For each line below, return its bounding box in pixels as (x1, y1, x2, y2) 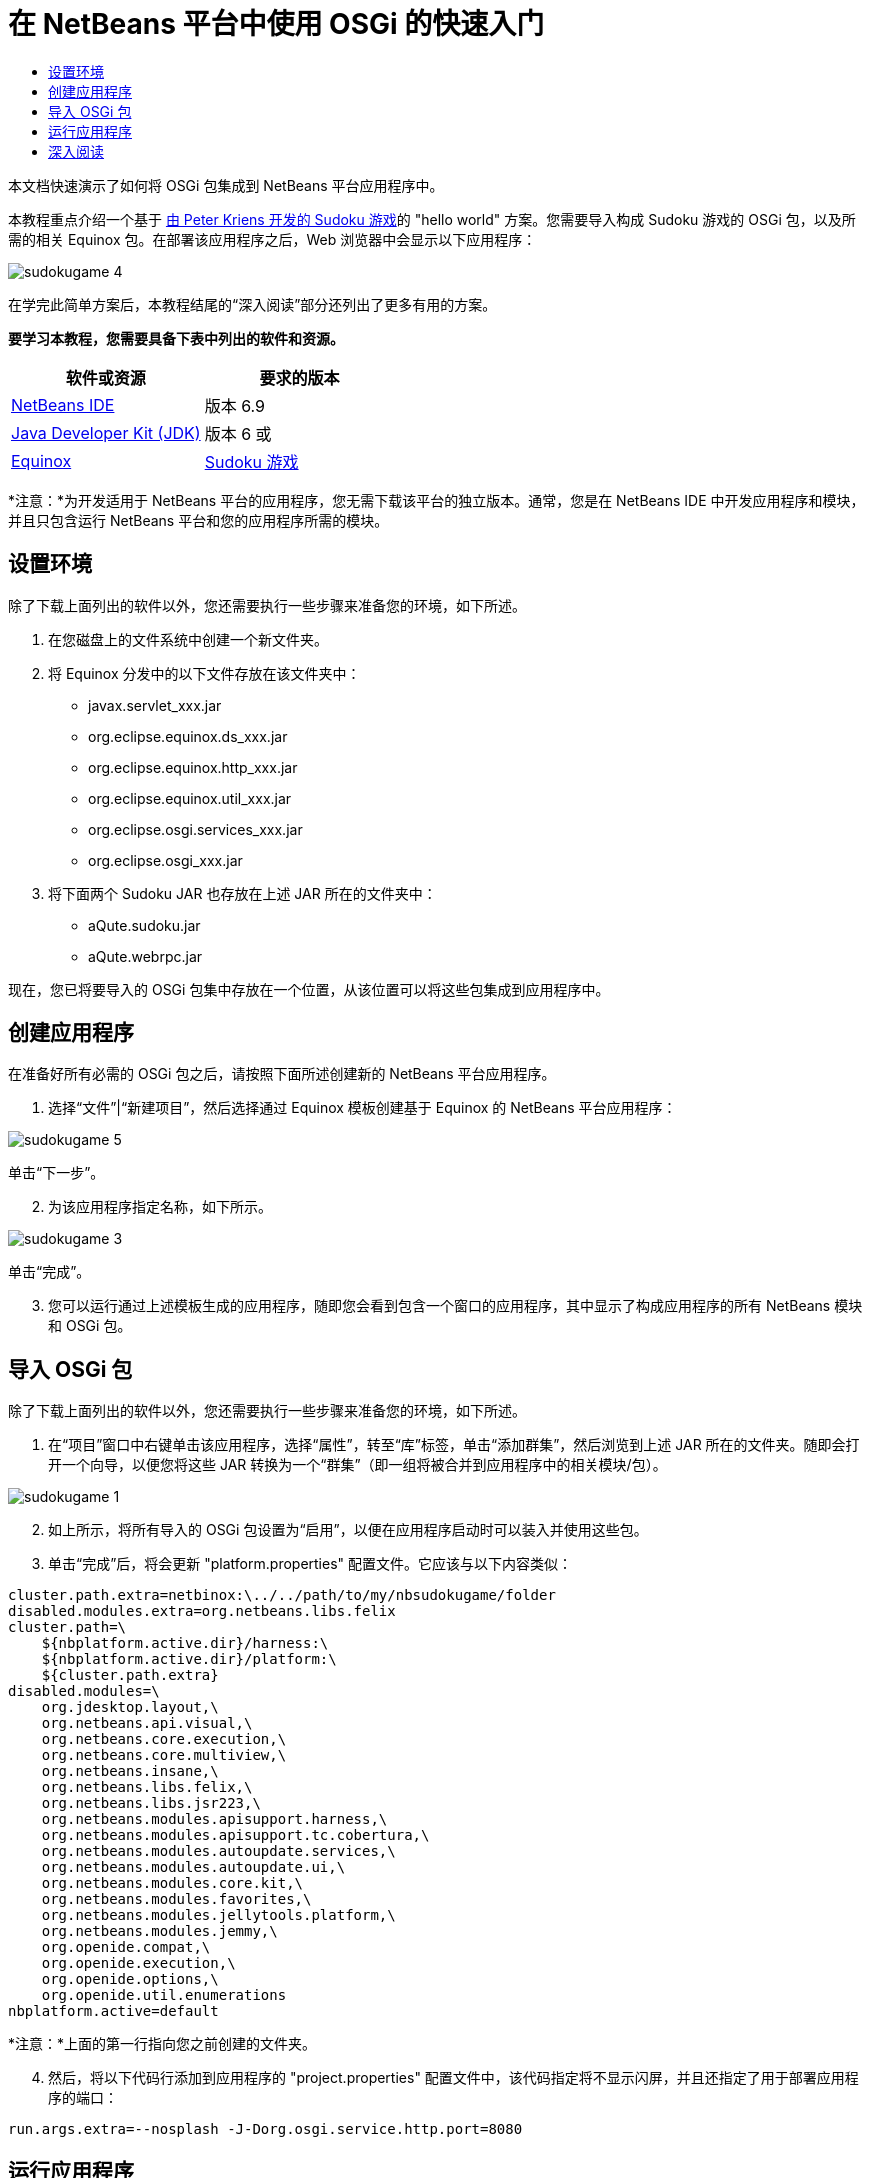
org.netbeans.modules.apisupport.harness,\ (41, 1811, 388, 1828)
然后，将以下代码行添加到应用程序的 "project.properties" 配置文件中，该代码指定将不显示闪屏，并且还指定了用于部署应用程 (48, 2069, 859, 2087)
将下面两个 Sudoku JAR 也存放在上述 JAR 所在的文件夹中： (48, 884, 437, 902)
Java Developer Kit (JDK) (11, 422, 201, 443)
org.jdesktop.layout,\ (41, 1699, 219, 1716)
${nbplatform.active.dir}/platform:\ (41, 1651, 337, 1668)
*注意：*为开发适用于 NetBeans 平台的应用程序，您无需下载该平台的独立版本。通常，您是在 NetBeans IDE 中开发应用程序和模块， (8, 491, 865, 509)
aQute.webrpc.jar (88, 947, 203, 965)
